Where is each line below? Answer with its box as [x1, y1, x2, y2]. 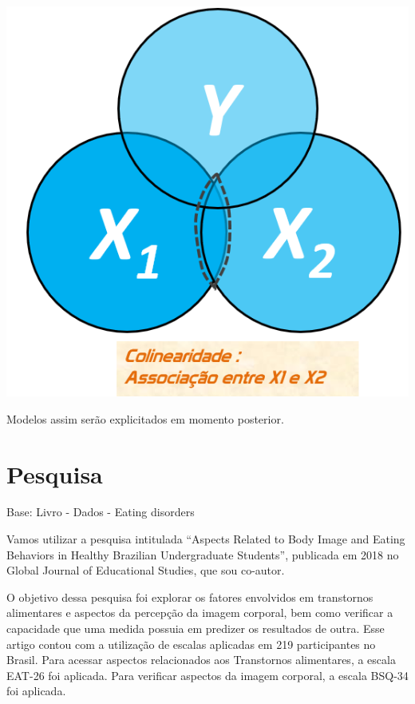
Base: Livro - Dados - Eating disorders [6, 503, 195, 520]
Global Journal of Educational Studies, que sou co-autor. [6, 562, 285, 579]
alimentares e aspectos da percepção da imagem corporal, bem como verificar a [6, 604, 393, 621]
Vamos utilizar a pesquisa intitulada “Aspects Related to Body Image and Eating [6, 531, 405, 547]
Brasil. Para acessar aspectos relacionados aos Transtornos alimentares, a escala [6, 651, 396, 668]
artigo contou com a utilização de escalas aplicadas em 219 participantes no [6, 635, 376, 652]
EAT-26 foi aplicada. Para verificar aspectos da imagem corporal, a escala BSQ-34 [6, 666, 409, 683]
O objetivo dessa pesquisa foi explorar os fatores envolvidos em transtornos [6, 588, 373, 605]
